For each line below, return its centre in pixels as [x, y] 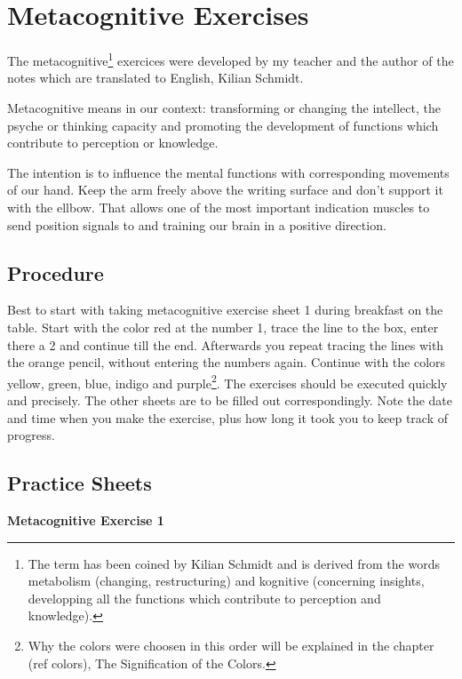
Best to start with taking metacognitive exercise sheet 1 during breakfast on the [225, 310]
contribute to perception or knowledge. [113, 143]
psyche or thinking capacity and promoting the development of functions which [223, 125]
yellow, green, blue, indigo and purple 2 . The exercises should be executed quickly [227, 381]
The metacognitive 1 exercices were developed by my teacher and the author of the [231, 59]
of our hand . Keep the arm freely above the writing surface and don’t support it [225, 190]
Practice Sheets [80, 483]
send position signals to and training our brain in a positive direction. [197, 224]
